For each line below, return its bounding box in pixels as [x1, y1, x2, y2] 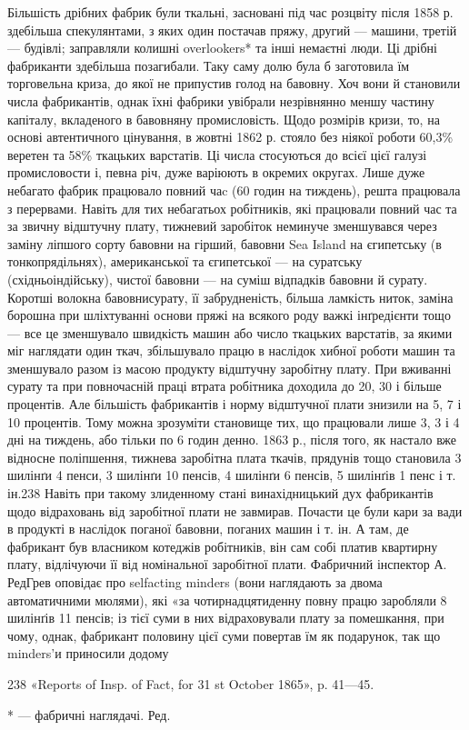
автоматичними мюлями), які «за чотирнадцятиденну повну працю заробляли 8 [7, 590, 447, 609]
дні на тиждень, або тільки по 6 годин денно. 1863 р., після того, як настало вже [7, 430, 457, 449]
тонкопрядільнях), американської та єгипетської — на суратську [7, 252, 363, 271]
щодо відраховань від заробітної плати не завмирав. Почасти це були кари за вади [7, 501, 463, 520]
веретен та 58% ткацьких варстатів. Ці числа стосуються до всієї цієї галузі [7, 145, 427, 164]
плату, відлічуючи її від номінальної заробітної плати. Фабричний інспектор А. [7, 555, 447, 574]
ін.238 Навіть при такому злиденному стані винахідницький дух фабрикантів [7, 484, 434, 503]
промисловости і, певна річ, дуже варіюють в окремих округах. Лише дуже [7, 163, 425, 182]
